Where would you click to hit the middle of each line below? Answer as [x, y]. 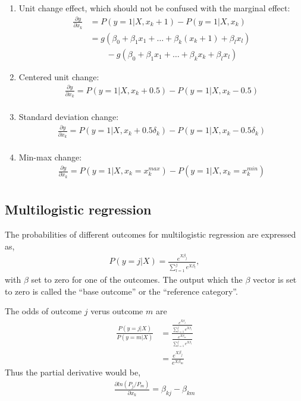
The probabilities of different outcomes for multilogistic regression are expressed [150, 234]
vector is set [275, 280]
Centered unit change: [59, 76]
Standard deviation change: [69, 117]
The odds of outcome [43, 311]
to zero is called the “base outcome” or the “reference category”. [121, 291]
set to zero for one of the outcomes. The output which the [137, 280]
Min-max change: [50, 157]
